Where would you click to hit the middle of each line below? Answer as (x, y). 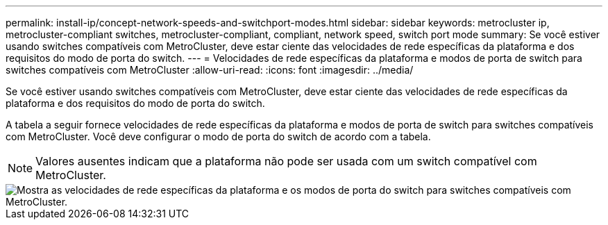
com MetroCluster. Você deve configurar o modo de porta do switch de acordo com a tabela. (218, 136)
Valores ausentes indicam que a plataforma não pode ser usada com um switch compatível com (286, 161)
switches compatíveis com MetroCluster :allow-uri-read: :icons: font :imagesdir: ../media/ (210, 70)
